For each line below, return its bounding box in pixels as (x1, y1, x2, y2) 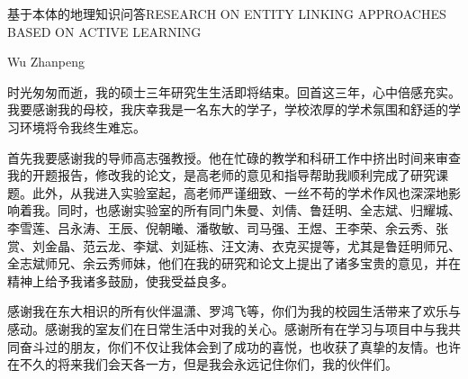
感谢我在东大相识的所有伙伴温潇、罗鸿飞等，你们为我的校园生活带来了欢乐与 (7, 302, 461, 320)
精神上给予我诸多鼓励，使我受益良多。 (7, 271, 234, 290)
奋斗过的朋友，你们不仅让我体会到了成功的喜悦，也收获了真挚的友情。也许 (19, 337, 461, 356)
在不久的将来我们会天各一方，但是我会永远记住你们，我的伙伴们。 (7, 355, 398, 374)
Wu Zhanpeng (7, 52, 85, 71)
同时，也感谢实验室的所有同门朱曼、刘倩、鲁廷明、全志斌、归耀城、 (57, 201, 461, 220)
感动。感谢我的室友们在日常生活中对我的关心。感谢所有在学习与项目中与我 (7, 319, 448, 338)
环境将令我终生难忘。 (19, 117, 146, 136)
